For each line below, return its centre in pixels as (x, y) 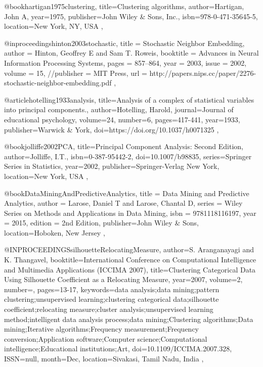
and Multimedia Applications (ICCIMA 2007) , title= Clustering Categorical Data (130, 269)
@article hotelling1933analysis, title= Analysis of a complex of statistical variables (129, 99)
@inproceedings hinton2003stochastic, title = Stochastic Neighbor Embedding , (124, 43)
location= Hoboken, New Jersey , (55, 232)
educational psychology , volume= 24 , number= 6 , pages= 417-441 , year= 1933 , (122, 119)
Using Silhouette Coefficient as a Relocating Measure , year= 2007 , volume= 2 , (123, 279)
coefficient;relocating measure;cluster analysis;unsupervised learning (109, 309)
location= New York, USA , (46, 176)
